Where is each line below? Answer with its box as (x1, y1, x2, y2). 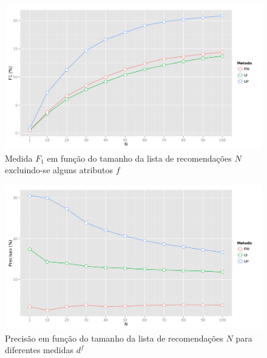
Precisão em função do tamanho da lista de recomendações (5, 331, 223, 344)
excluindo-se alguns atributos (5, 164, 113, 176)
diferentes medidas (5, 343, 73, 356)
